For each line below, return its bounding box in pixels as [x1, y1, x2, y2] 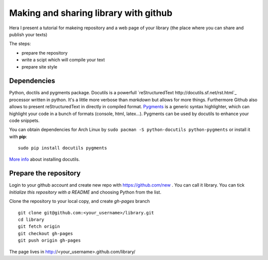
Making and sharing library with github [9, 7, 173, 18]
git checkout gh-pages [18, 231, 73, 236]
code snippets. [9, 117, 40, 124]
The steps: [9, 41, 31, 47]
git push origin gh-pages [18, 238, 81, 243]
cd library [18, 217, 45, 222]
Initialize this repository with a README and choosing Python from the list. [9, 189, 161, 195]
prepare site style [21, 64, 58, 69]
